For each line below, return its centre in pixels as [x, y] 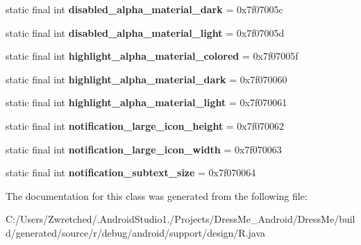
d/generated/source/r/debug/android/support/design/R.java [136, 232]
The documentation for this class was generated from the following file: [157, 195]
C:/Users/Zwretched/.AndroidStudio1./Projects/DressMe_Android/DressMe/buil [180, 219]
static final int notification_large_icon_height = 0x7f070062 [145, 125]
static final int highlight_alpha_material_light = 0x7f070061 [146, 102]
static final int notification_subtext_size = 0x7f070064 [131, 172]
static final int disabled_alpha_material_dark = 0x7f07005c [144, 9]
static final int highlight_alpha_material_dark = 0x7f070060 [146, 79]
